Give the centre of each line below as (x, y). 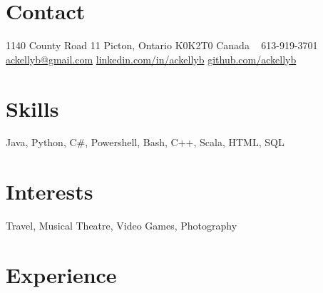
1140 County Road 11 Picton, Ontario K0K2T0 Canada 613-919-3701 (162, 45)
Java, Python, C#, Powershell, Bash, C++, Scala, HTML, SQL (145, 142)
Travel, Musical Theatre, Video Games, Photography (122, 226)
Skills (32, 108)
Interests (50, 191)
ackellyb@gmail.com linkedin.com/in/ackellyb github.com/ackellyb (151, 59)
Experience (61, 274)
